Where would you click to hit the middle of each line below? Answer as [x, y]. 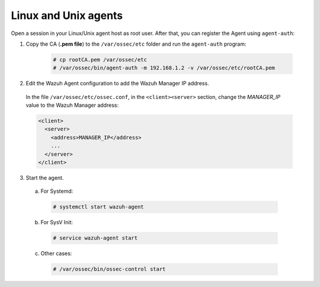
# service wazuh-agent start [95, 238]
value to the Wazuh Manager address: [72, 105]
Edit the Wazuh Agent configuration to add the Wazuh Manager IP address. [118, 84]
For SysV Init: [57, 222]
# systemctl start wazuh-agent [99, 207]
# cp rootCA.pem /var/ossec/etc [100, 60]
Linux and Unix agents [67, 15]
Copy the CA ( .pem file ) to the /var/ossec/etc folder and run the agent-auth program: [136, 44]
